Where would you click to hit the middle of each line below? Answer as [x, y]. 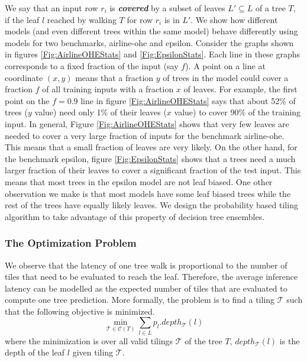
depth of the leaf [35, 352]
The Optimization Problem [71, 243]
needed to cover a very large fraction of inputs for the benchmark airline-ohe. [145, 135]
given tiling [93, 352]
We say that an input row [51, 8]
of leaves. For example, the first [240, 89]
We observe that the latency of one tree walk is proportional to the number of [146, 265]
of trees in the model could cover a [226, 77]
